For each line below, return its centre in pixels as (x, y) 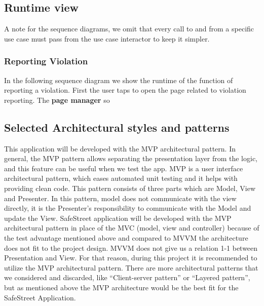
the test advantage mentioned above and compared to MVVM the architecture (126, 237)
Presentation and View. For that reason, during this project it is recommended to (131, 258)
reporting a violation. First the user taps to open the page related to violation (125, 90)
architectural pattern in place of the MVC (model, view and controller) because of (132, 228)
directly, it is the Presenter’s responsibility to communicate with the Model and (128, 208)
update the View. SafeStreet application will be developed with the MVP (118, 218)
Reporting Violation (46, 61)
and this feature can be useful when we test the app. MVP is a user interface (124, 168)
